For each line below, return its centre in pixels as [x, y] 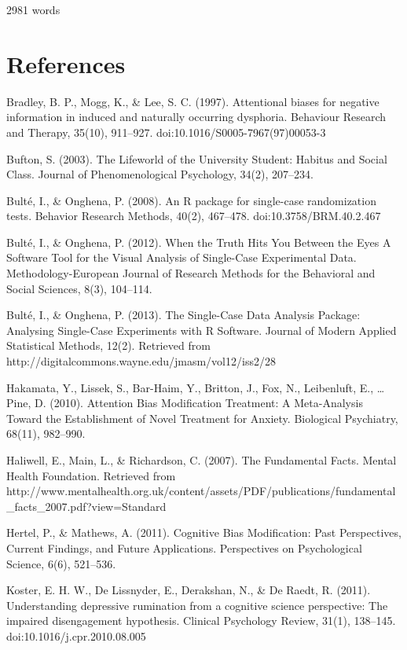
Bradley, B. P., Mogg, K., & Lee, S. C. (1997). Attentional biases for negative [193, 101]
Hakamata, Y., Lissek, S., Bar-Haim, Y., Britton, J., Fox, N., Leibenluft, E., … [196, 387]
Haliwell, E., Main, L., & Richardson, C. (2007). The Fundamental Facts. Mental [202, 460]
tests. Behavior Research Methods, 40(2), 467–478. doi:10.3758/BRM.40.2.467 [194, 216]
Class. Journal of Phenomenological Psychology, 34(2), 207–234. [160, 174]
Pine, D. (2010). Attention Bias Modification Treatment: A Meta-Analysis [185, 403]
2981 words [33, 9]
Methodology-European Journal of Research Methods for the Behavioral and [191, 273]
